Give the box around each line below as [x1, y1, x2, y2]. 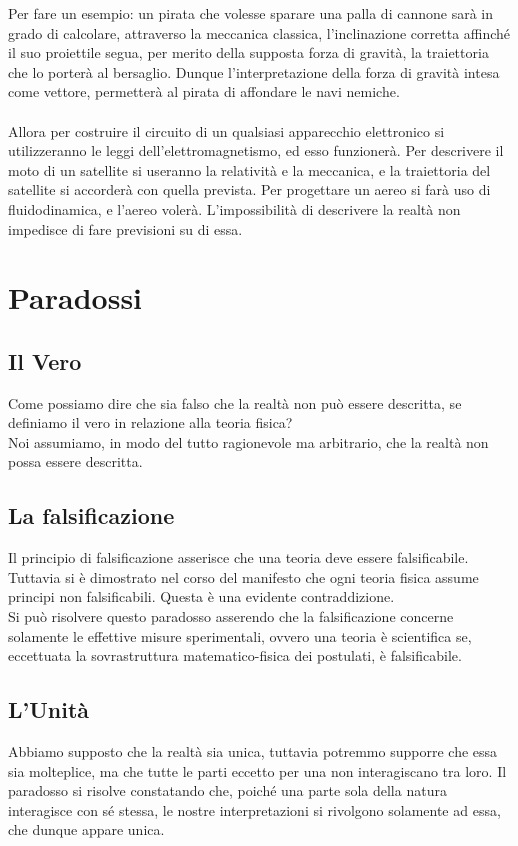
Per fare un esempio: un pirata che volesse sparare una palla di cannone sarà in [8, 3, 493, 23]
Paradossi [8, 277, 143, 318]
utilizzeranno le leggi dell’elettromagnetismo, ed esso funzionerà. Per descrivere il [8, 140, 504, 161]
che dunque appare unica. [8, 819, 165, 840]
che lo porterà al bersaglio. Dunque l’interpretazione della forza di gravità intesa [8, 61, 500, 82]
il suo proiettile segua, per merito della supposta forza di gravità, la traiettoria [8, 42, 489, 63]
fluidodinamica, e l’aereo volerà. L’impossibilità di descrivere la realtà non [8, 198, 461, 219]
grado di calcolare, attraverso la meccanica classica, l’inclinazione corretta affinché [8, 22, 511, 43]
